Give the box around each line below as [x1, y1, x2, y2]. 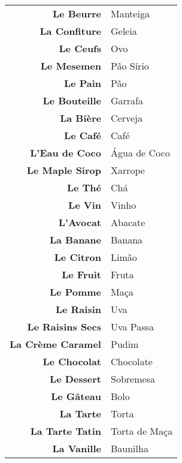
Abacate [110, 215, 145, 229]
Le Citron [54, 250, 101, 264]
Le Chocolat [43, 354, 101, 368]
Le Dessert [50, 372, 101, 386]
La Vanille [52, 441, 101, 455]
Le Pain [64, 76, 101, 90]
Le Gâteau [51, 389, 101, 403]
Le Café [64, 128, 101, 142]
